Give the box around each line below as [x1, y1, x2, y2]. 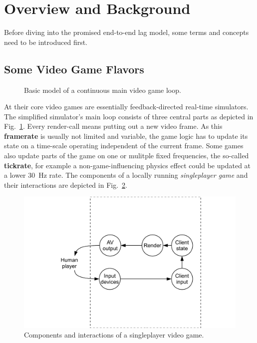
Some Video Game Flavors [4, 61, 144, 76]
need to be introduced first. [4, 36, 88, 47]
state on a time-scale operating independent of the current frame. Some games [4, 140, 244, 151]
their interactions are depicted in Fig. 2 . [4, 179, 127, 190]
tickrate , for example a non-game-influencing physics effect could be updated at [4, 160, 251, 170]
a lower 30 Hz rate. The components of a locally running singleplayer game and [4, 170, 248, 180]
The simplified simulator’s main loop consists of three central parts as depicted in [4, 111, 254, 121]
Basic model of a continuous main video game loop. [24, 84, 181, 95]
